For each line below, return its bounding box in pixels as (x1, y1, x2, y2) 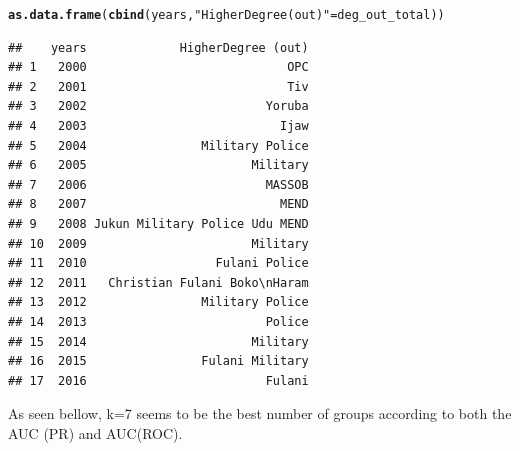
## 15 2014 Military (8, 334, 309, 349)
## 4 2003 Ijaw (8, 119, 309, 134)
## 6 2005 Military (8, 158, 309, 173)
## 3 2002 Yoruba (8, 99, 309, 114)
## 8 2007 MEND (8, 197, 309, 212)
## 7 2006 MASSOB (8, 177, 309, 192)
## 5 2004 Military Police (8, 138, 309, 153)
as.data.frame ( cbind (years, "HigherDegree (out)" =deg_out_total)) (8, 8, 445, 22)
